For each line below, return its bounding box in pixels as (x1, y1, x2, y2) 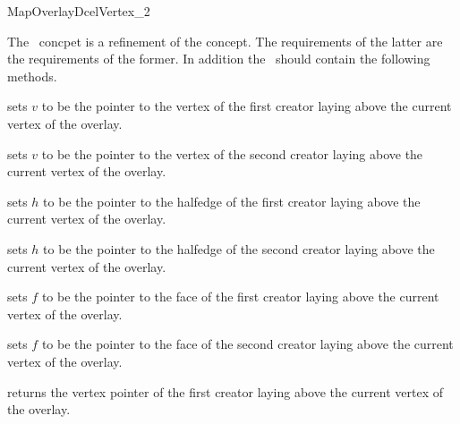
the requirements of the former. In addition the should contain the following (7, 49, 430, 68)
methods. (7, 66, 57, 85)
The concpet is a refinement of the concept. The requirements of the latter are (7, 31, 443, 50)
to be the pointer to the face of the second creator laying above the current (41, 335, 454, 353)
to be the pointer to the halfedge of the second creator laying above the (43, 239, 435, 258)
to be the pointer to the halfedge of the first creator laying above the (43, 191, 421, 210)
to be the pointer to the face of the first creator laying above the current (41, 287, 439, 306)
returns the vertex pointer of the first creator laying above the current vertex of (7, 382, 444, 401)
